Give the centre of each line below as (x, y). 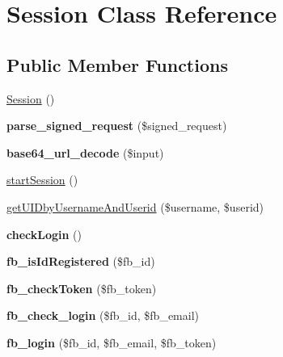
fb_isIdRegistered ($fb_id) (81, 261)
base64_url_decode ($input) (85, 152)
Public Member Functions (117, 64)
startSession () (42, 180)
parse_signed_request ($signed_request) (117, 126)
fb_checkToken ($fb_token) (82, 288)
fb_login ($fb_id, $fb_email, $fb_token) (112, 342)
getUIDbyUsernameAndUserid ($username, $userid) (135, 206)
